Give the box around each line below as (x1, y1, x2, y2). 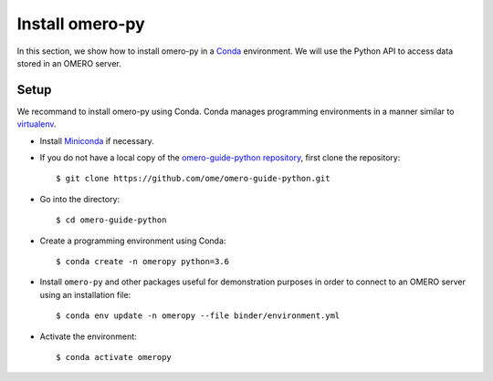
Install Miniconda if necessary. (39, 135, 154, 146)
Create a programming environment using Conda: (39, 235, 226, 246)
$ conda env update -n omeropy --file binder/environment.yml (56, 311, 341, 321)
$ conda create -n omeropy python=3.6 (56, 256, 230, 266)
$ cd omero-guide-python (56, 215, 167, 225)
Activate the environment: (39, 331, 137, 342)
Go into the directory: (39, 193, 121, 204)
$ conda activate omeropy (56, 352, 173, 362)
